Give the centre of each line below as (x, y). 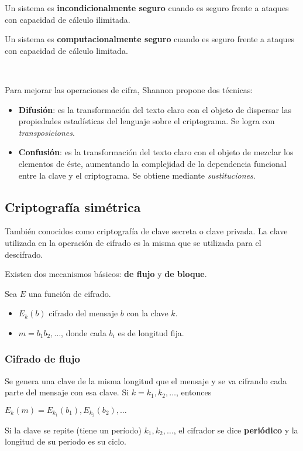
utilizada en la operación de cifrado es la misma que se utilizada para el (133, 242)
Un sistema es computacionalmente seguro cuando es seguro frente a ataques (150, 39)
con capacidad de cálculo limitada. (66, 50)
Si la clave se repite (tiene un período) (73, 430)
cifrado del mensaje (83, 313)
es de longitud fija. (151, 332)
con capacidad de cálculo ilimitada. (68, 19)
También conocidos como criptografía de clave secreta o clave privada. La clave (146, 231)
